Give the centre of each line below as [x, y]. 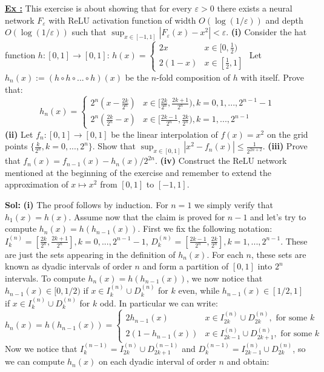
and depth [284, 20]
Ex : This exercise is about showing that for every [98, 8]
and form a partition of [186, 266]
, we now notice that [225, 278]
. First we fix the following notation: [205, 228]
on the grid [287, 134]
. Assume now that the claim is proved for [147, 216]
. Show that [114, 146]
